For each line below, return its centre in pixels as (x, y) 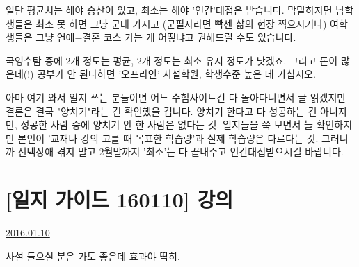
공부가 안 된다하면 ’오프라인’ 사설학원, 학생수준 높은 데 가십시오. (176, 74)
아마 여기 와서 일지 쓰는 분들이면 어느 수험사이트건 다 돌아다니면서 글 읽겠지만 (176, 97)
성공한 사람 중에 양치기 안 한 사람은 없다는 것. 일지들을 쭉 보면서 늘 (167, 124)
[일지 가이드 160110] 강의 (119, 199)
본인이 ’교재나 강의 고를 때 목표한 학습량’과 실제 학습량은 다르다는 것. (168, 138)
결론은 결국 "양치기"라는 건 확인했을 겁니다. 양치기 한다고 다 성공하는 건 (161, 111)
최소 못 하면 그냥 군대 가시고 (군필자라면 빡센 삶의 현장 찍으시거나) (181, 23)
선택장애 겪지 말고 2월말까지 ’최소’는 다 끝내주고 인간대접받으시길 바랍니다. (181, 152)
